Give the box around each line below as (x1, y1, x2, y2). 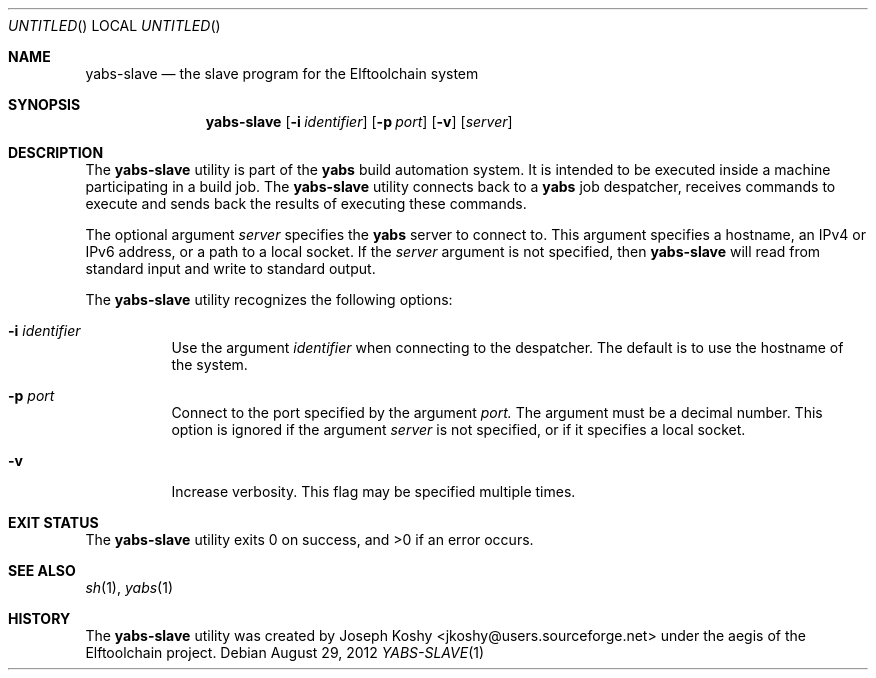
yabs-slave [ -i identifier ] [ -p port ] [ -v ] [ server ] (205, 113, 513, 130)
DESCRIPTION (8, 144, 104, 161)
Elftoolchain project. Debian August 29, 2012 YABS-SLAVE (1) (85, 644, 485, 661)
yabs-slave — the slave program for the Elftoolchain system (85, 65, 479, 82)
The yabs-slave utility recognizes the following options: (85, 291, 453, 308)
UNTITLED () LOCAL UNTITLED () (8, 17, 221, 34)
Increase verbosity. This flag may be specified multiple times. (171, 483, 576, 500)
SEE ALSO (8, 562, 76, 579)
